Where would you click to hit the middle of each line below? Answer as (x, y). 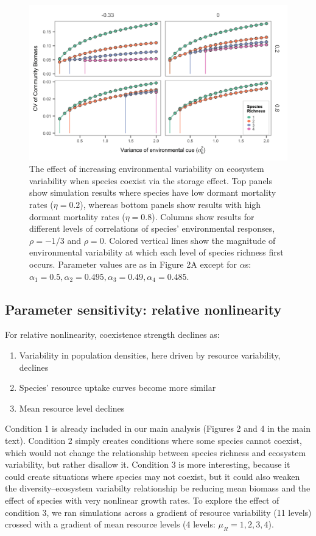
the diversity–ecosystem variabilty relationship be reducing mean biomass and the (158, 488)
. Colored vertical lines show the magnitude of (190, 240)
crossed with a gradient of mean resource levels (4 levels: (110, 524)
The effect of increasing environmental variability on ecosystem (147, 169)
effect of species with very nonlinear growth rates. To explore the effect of (142, 500)
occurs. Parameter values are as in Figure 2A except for (133, 264)
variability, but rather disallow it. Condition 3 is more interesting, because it (148, 464)
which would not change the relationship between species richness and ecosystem (156, 452)
